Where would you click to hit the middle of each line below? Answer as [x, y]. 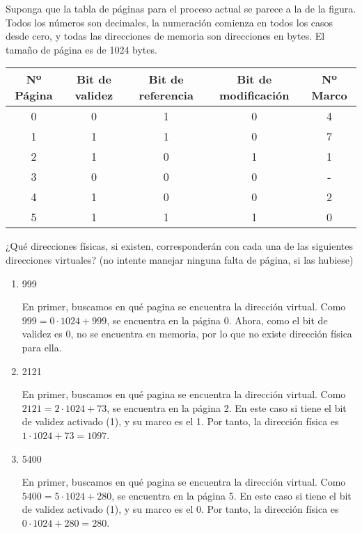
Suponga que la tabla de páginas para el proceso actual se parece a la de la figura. [181, 8]
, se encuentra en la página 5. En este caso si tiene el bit [231, 495]
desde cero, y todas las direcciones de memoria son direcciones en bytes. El [165, 36]
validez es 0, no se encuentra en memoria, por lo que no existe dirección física [187, 334]
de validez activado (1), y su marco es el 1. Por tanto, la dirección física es [180, 421]
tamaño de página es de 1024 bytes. [81, 49]
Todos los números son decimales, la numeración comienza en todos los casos [170, 22]
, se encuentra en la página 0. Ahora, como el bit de [217, 320]
